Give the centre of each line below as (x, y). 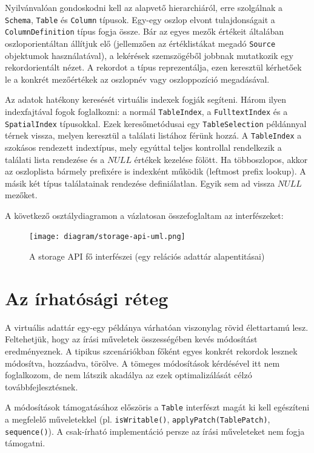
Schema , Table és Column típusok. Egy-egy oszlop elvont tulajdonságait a (140, 19)
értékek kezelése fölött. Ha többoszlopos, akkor (221, 159)
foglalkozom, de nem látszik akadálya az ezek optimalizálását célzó (129, 375)
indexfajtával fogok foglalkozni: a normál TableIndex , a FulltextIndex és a (146, 111)
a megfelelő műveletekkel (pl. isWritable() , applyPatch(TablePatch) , (138, 419)
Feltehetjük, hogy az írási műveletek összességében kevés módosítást (131, 339)
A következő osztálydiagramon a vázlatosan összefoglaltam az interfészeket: (144, 215)
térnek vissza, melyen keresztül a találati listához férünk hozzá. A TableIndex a (153, 135)
